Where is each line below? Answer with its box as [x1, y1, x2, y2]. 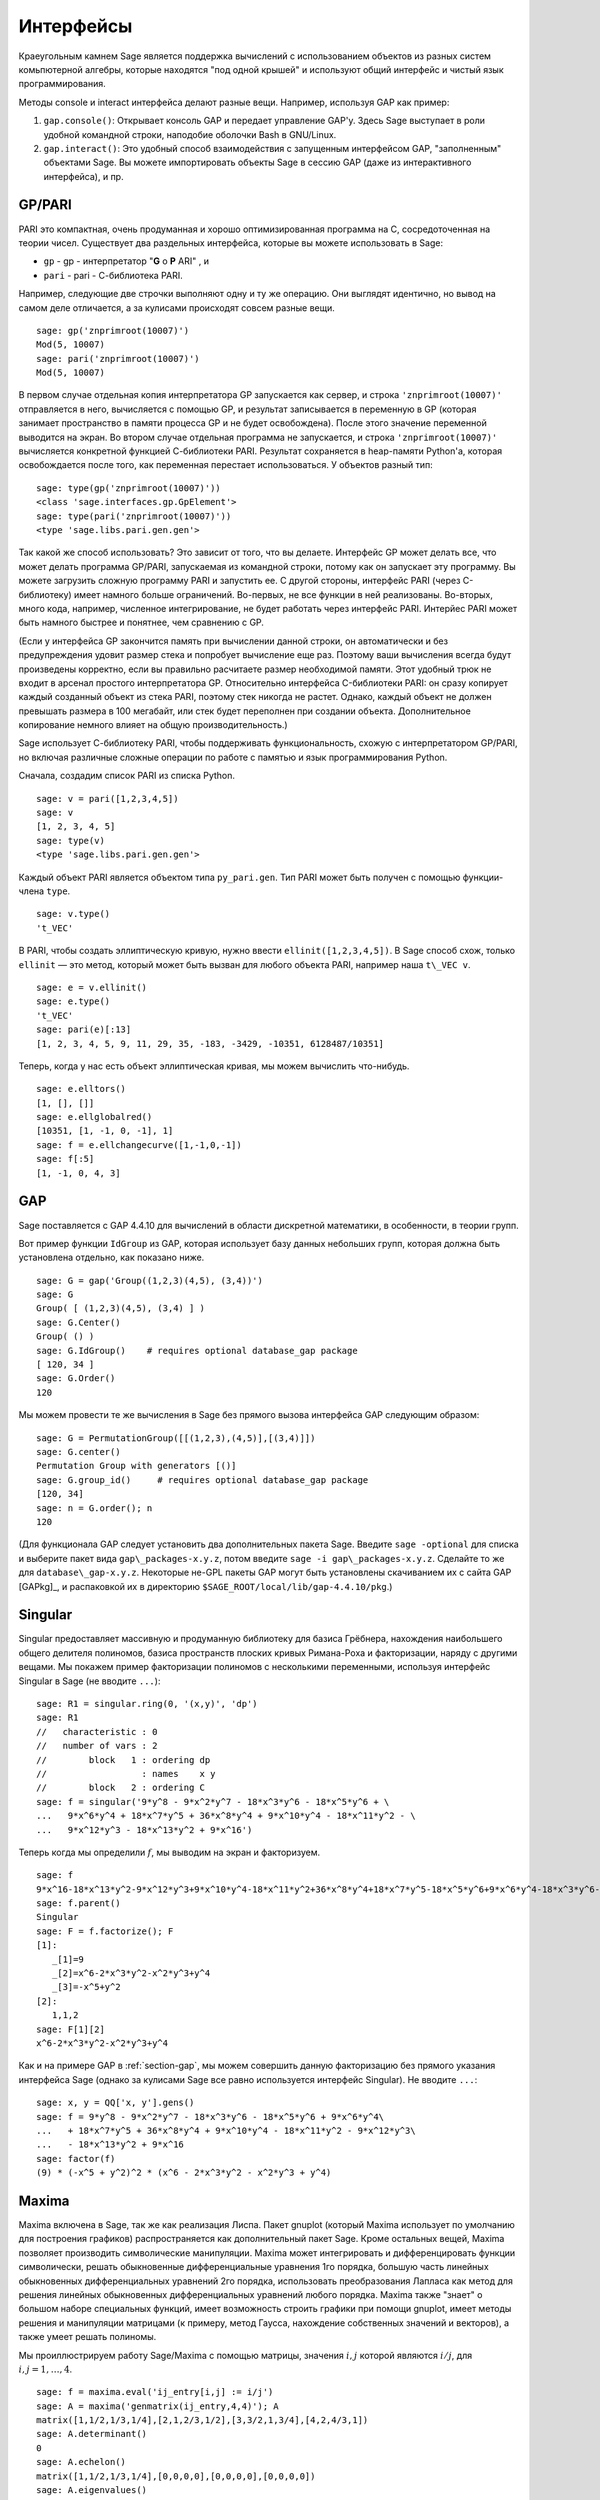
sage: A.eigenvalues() [36, 2485, 148, 2496]
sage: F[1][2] [36, 2023, 105, 2035]
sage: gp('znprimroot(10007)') [36, 325, 190, 336]
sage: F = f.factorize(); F [36, 1925, 174, 1937]
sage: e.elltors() [36, 1083, 127, 1095]
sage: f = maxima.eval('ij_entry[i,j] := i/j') [36, 2386, 274, 2398]
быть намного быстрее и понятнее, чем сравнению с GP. [18, 616, 265, 629]
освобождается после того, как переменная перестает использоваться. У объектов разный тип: [18, 459, 434, 471]
